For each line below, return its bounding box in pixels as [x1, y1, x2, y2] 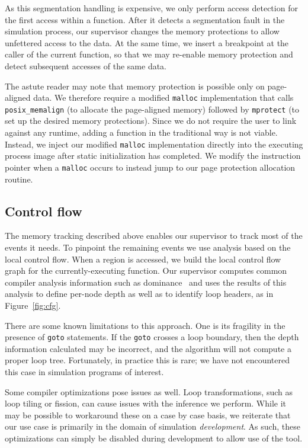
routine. [5, 172, 33, 185]
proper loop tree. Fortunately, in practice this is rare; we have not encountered [5, 354, 290, 366]
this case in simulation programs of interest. [5, 365, 164, 377]
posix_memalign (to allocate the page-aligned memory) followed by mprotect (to [5, 103, 300, 115]
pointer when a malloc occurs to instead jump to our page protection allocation [5, 161, 296, 173]
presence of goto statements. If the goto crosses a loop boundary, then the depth [5, 331, 299, 343]
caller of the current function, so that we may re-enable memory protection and [5, 48, 293, 60]
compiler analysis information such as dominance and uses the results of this [5, 276, 287, 288]
